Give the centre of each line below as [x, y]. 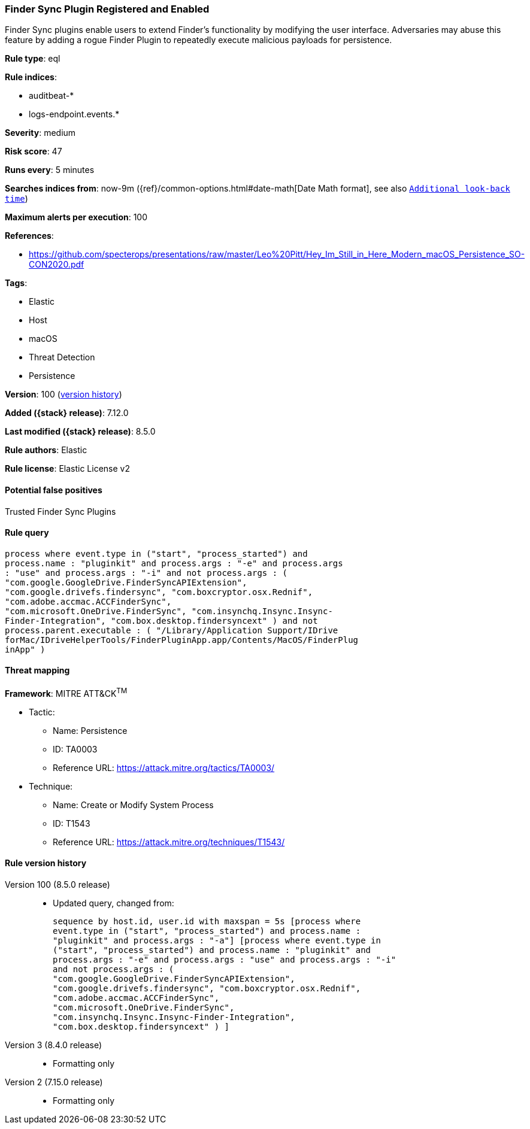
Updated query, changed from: [113, 903]
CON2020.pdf [57, 265]
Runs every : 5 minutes [50, 170]
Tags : [16, 283]
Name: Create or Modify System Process [133, 805]
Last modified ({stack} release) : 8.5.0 [80, 432]
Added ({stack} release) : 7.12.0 [67, 413]
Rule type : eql [33, 59]
